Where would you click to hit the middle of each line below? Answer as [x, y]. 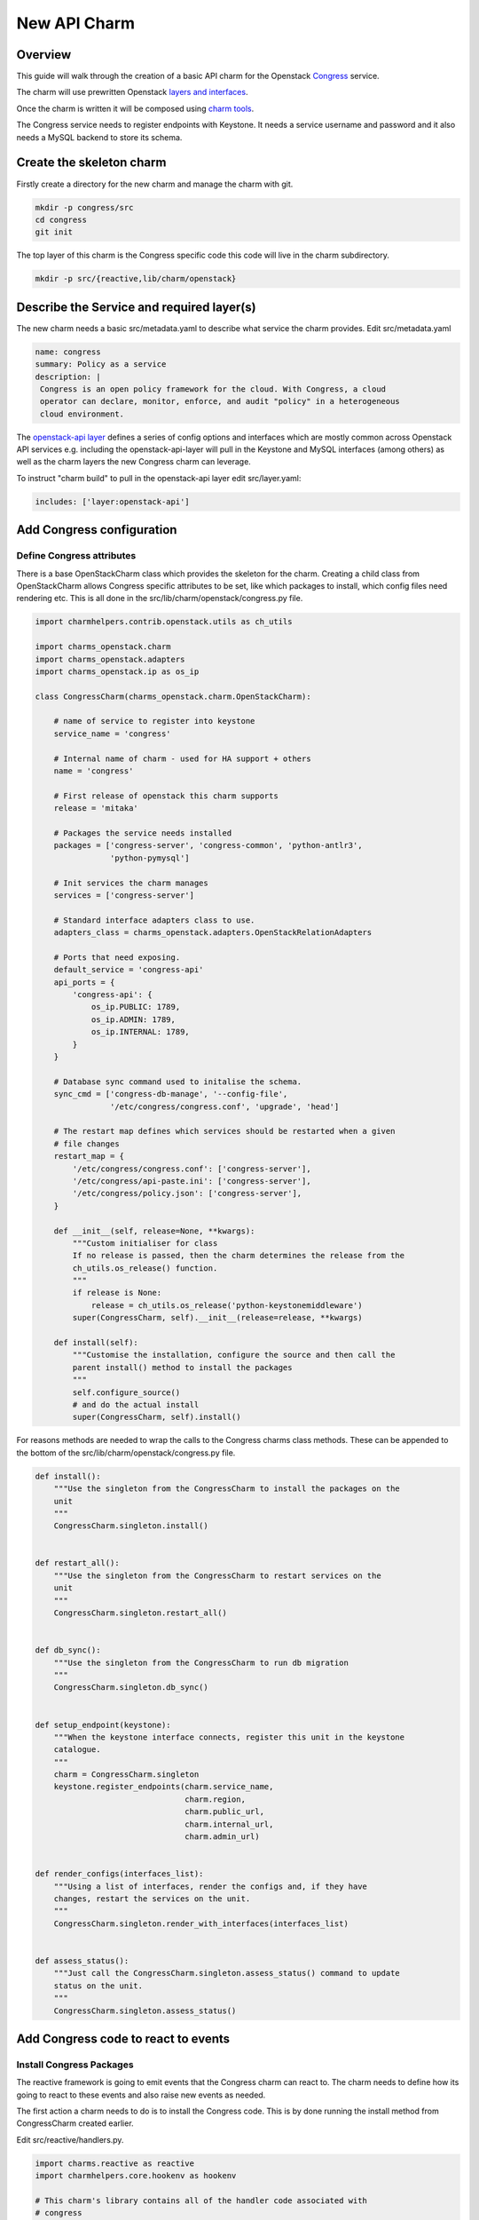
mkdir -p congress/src [84, 207]
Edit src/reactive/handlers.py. [70, 2139]
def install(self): [96, 1343]
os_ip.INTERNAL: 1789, [140, 1032]
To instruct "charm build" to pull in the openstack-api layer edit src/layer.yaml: [159, 478]
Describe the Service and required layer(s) [136, 307]
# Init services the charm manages [131, 883]
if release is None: [117, 1293]
